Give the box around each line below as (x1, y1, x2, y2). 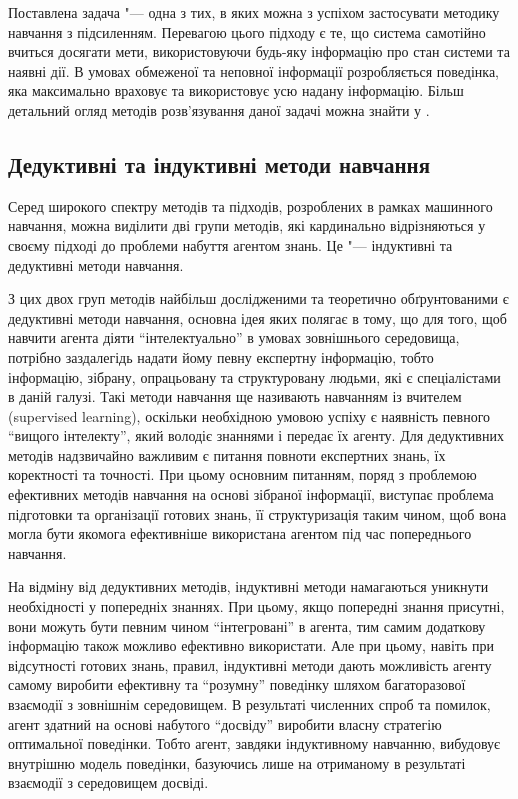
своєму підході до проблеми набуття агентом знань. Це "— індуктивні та (8, 234, 453, 255)
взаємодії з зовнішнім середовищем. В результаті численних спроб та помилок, (8, 694, 491, 715)
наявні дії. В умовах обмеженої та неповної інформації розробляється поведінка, (8, 60, 500, 81)
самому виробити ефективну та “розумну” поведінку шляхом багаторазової (8, 674, 466, 695)
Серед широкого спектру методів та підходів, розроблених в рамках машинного (8, 195, 493, 216)
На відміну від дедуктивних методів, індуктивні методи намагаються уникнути (8, 576, 489, 597)
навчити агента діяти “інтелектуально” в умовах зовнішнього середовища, (8, 327, 460, 348)
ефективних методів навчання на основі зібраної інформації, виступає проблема (8, 484, 494, 505)
